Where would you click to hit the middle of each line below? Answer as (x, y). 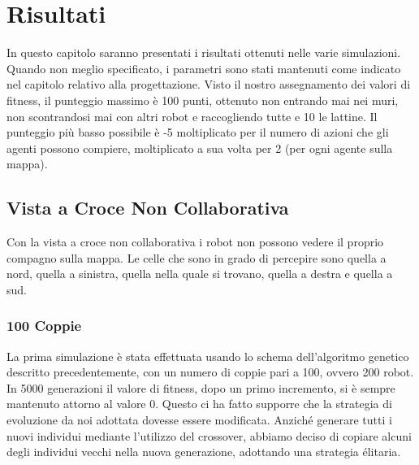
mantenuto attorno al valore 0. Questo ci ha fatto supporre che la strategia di (199, 404)
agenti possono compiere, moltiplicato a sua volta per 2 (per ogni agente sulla (200, 148)
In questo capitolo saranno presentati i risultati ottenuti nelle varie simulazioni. (204, 52)
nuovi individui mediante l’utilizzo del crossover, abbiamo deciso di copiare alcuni (209, 435)
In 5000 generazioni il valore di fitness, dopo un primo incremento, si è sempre (201, 387)
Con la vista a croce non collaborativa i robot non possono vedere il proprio (195, 242)
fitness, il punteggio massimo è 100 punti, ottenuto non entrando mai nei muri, (203, 100)
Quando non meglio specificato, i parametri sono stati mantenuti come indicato (204, 68)
